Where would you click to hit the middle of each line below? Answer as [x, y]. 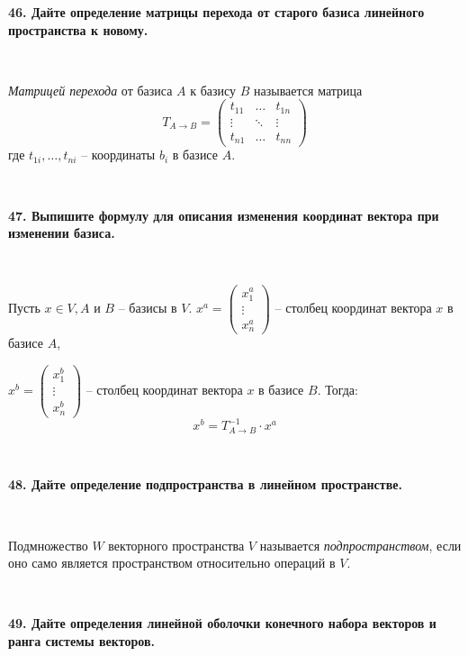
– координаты [118, 155]
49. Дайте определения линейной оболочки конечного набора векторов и [222, 623]
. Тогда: [337, 389]
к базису [213, 90]
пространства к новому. [78, 29]
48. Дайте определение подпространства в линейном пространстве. [205, 484]
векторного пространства [176, 545]
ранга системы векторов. [81, 640]
